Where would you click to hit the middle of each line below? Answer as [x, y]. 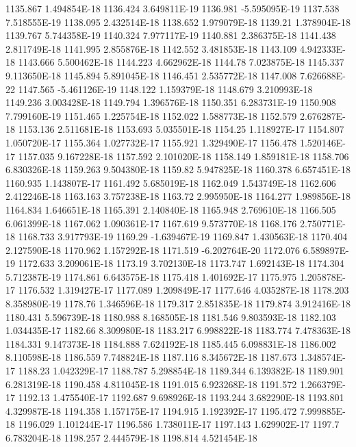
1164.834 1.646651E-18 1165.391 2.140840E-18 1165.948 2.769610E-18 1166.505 [171, 209]
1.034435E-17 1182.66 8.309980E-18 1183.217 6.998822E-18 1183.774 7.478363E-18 [178, 330]
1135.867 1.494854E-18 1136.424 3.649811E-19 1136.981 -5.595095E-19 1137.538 [173, 8]
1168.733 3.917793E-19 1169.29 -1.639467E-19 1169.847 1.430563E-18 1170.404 [183, 237]
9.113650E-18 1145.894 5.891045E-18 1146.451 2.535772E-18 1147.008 [151, 75]
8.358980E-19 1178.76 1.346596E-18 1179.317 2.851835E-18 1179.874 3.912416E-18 [178, 304]
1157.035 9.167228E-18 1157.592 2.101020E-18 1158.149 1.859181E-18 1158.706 [183, 156]
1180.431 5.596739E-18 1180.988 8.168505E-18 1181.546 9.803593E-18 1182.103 [171, 317]
